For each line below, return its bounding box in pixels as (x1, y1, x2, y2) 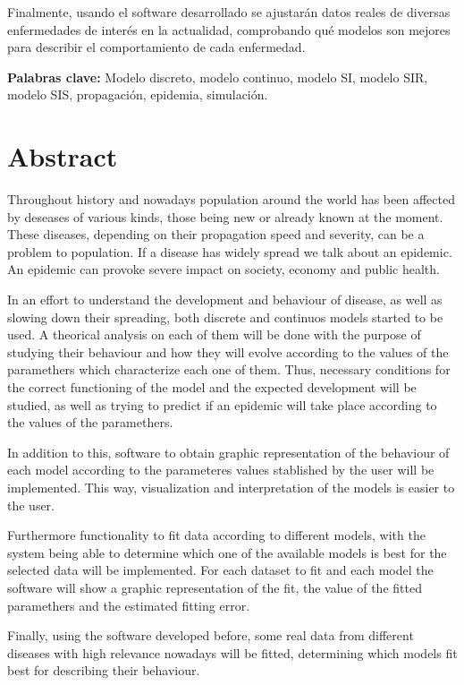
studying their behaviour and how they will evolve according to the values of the (7, 342, 449, 361)
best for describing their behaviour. (7, 661, 200, 680)
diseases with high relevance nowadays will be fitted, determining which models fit (7, 643, 458, 662)
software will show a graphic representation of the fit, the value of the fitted (7, 578, 422, 596)
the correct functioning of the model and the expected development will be (7, 378, 417, 397)
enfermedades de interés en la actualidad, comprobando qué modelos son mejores (7, 20, 451, 39)
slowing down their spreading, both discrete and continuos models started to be (7, 307, 443, 326)
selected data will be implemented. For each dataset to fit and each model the (7, 561, 434, 579)
